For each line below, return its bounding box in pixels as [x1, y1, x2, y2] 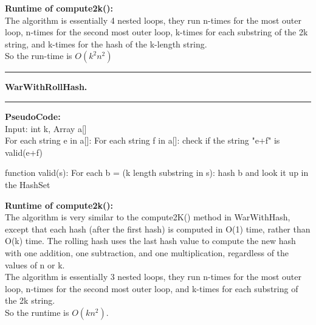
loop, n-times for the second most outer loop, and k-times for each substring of [5, 282, 298, 295]
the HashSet [5, 178, 50, 190]
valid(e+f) [5, 145, 43, 158]
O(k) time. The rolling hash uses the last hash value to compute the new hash [5, 234, 296, 247]
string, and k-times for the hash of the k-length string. [5, 37, 207, 50]
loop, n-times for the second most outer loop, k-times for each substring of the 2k [5, 26, 308, 38]
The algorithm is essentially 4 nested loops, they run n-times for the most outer [5, 13, 301, 26]
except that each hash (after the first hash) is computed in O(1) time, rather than [5, 222, 311, 235]
